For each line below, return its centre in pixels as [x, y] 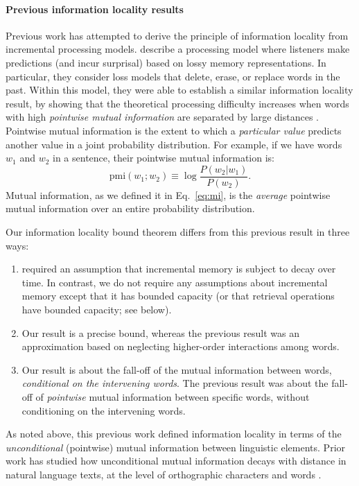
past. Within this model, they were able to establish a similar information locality [179, 90]
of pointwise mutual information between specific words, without [173, 396]
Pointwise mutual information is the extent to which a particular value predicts [174, 130]
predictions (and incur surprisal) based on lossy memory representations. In [166, 62]
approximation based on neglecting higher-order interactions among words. [181, 346]
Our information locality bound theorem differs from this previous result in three [178, 231]
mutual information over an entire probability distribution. [130, 208]
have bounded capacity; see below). [97, 309]
